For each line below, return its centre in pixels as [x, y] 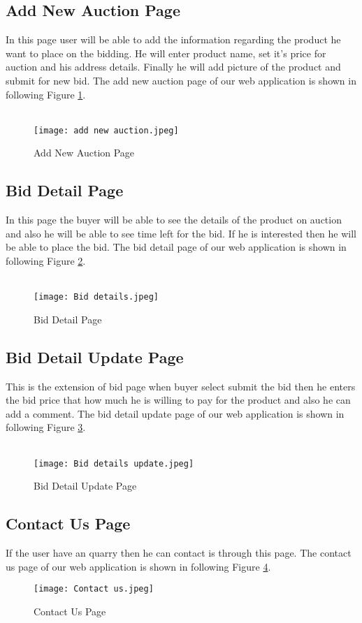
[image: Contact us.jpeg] [94, 589]
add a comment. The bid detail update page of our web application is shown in [175, 413]
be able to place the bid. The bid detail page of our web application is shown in [176, 247]
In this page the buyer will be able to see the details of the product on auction [174, 220]
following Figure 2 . [46, 261]
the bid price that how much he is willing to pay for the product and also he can [178, 400]
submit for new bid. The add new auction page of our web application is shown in [181, 80]
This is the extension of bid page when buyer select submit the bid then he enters [181, 386]
